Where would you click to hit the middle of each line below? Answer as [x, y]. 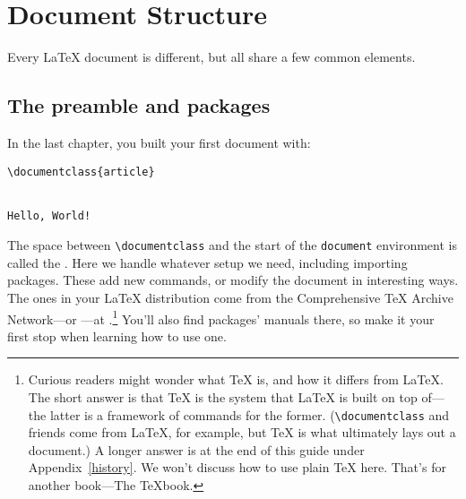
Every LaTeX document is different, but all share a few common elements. [211, 57]
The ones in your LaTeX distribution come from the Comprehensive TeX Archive [230, 297]
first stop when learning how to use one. [117, 336]
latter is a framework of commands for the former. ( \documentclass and [250, 414]
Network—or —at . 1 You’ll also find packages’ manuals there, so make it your [221, 317]
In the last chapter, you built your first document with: [159, 142]
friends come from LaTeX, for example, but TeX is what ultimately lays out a [242, 432]
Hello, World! [49, 216]
